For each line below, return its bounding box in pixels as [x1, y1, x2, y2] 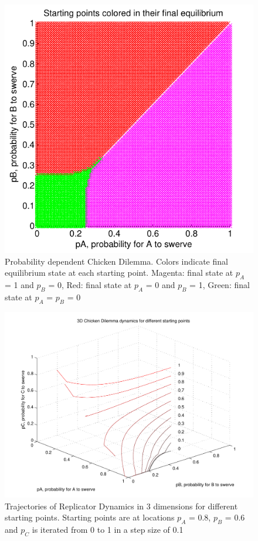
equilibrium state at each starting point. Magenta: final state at [5, 266, 233, 279]
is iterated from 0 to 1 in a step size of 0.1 [32, 523, 184, 536]
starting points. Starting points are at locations [5, 511, 175, 523]
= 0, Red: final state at [48, 278, 132, 290]
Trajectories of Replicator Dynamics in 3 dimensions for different [5, 499, 238, 512]
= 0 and [145, 278, 175, 290]
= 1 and [5, 278, 34, 290]
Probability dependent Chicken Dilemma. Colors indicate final [5, 255, 228, 267]
